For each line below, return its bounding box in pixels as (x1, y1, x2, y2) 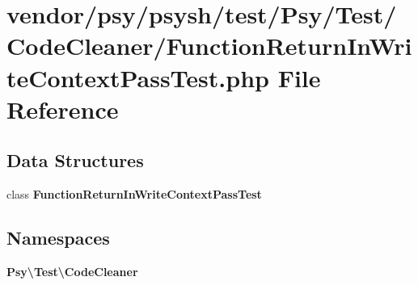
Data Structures (6, 148, 144, 173)
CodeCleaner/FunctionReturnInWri (6, 29, 412, 62)
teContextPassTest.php (6, 61, 269, 94)
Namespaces (6, 225, 110, 250)
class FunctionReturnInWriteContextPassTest (6, 186, 262, 203)
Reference (6, 92, 119, 125)
